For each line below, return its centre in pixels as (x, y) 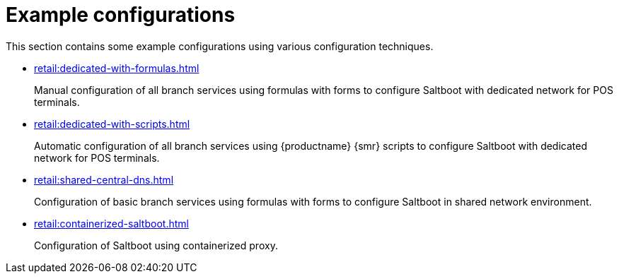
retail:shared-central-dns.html (104, 179)
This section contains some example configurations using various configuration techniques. (220, 46)
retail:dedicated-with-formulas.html (117, 68)
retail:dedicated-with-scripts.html (112, 124)
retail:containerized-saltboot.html (111, 223)
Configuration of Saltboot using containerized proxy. (156, 245)
